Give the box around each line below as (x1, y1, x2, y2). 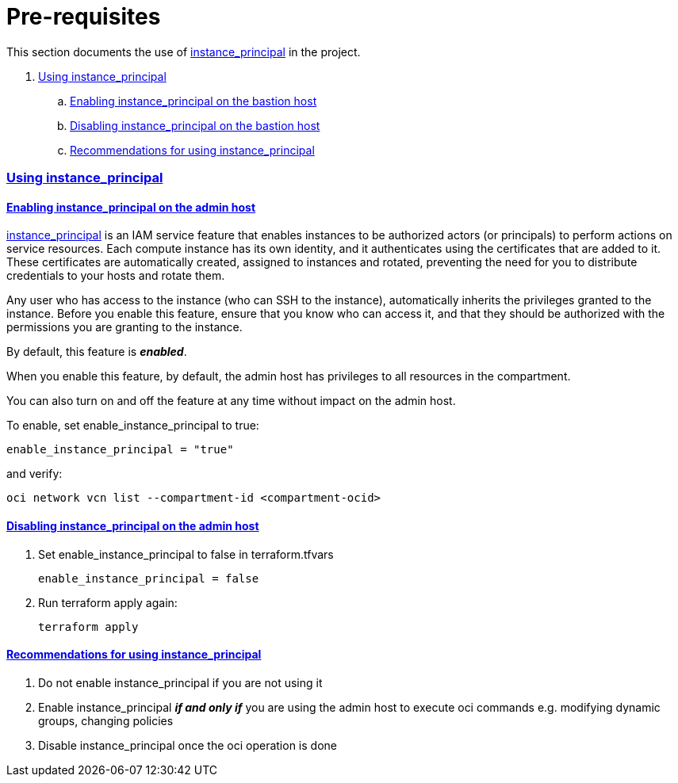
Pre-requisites (6, 3, 161, 30)
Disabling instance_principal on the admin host (6, 518, 259, 533)
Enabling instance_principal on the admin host (6, 200, 256, 214)
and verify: (6, 467, 63, 481)
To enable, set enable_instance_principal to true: (6, 418, 259, 433)
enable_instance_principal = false (38, 571, 259, 585)
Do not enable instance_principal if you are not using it (38, 675, 323, 689)
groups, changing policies (38, 713, 174, 728)
